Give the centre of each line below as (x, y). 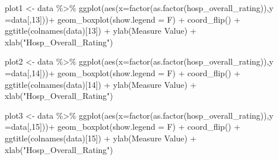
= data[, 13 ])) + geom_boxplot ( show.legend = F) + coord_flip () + (123, 19)
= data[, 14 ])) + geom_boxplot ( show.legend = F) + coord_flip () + (123, 72)
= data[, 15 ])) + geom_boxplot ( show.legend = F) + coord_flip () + (123, 127)
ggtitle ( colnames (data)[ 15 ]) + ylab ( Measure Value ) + (101, 138)
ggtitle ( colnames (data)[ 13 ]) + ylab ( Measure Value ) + (101, 31)
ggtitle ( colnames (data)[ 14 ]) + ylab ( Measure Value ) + (101, 84)
